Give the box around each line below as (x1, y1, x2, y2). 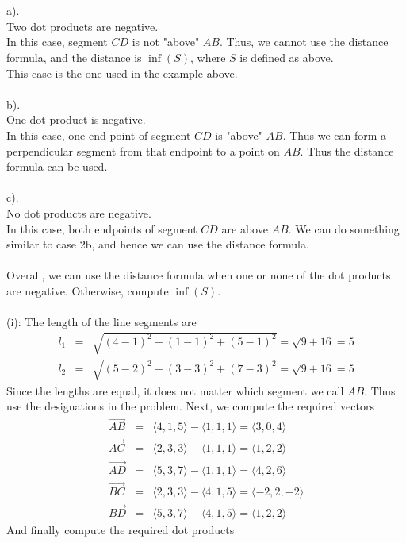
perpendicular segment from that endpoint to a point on (6, 142, 280, 159)
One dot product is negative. (6, 111, 146, 128)
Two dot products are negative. (6, 17, 159, 34)
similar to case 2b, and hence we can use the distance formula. (6, 236, 309, 252)
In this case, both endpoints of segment (6, 220, 197, 237)
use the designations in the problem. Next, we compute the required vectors (6, 398, 374, 414)
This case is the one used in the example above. (6, 64, 238, 81)
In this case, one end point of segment (6, 126, 191, 143)
